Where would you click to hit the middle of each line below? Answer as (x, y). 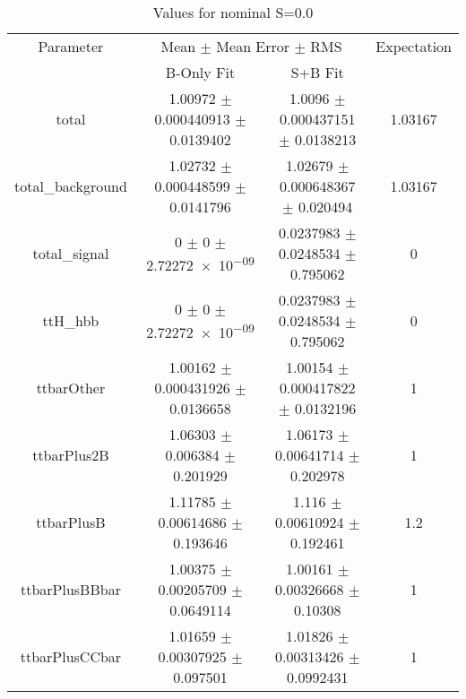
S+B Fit (317, 72)
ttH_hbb (71, 320)
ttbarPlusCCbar (71, 656)
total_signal (71, 253)
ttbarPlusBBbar (70, 589)
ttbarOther (71, 388)
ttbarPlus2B (71, 455)
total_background (71, 186)
